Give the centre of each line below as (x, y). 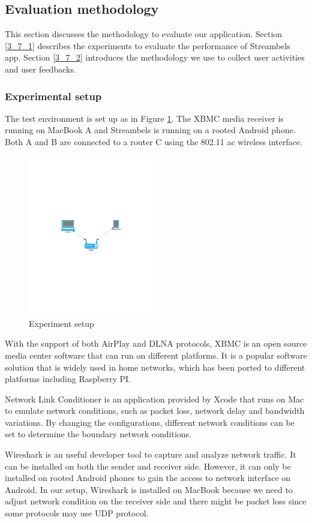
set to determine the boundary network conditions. (98, 434)
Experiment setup (61, 323)
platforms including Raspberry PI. (68, 379)
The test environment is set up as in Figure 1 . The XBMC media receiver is (144, 118)
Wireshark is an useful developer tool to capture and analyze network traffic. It (151, 454)
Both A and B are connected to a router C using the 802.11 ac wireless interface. (154, 141)
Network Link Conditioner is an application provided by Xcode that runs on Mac (154, 399)
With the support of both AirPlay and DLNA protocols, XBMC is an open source (156, 343)
